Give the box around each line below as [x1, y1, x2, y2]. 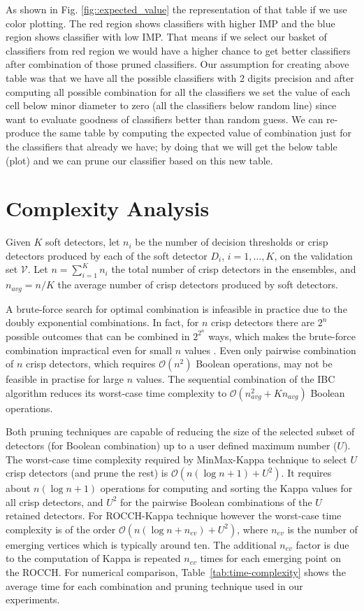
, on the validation [274, 248, 353, 262]
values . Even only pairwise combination [184, 342, 356, 357]
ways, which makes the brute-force [208, 328, 356, 343]
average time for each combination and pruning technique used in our [6, 578, 303, 593]
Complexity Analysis [6, 194, 210, 223]
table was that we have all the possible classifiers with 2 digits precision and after [6, 70, 354, 85]
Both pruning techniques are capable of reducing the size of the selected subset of [6, 424, 355, 439]
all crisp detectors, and [6, 494, 103, 509]
